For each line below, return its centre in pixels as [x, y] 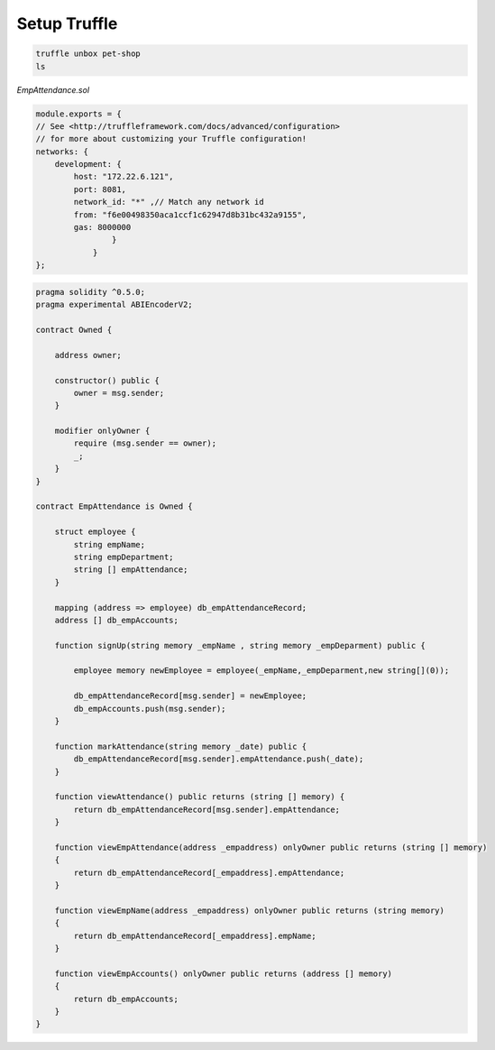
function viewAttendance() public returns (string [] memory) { [200, 797]
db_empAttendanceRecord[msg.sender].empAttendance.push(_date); [219, 759]
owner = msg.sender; [119, 393]
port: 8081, [100, 189]
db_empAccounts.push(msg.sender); [150, 709]
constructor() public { [107, 380]
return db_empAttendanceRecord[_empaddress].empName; [195, 935]
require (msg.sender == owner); [145, 443]
